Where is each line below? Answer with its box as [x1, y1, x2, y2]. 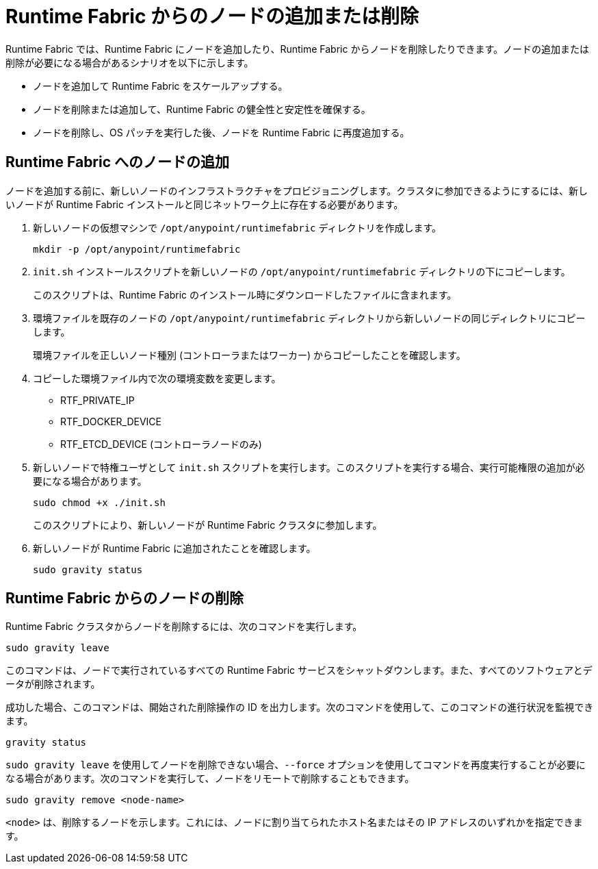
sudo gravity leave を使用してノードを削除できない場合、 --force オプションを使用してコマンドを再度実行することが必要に [5, 759, 586, 771]
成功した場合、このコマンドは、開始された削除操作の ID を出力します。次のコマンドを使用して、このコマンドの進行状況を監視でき [5, 701, 594, 714]
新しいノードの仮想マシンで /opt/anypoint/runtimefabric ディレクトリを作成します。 [33, 221, 442, 234]
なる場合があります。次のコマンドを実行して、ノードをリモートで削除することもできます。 [5, 772, 415, 785]
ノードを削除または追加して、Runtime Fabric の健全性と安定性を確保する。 [33, 103, 371, 115]
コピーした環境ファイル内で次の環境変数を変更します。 [33, 372, 281, 384]
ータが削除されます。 [5, 678, 101, 690]
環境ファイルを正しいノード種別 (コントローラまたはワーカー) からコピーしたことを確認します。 [33, 349, 466, 361]
